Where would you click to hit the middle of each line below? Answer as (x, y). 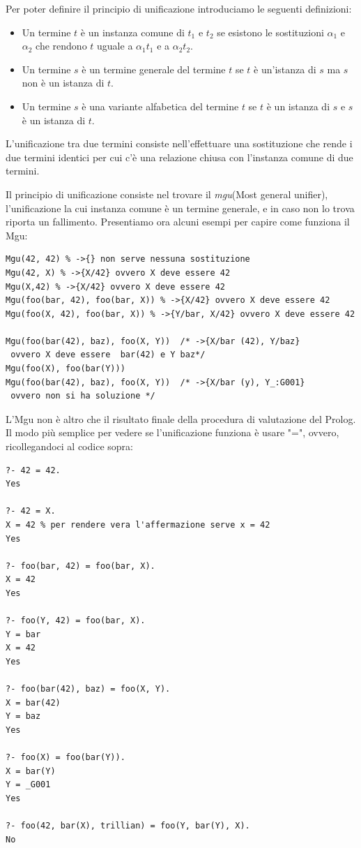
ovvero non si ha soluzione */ (83, 396)
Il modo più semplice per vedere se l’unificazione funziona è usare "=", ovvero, (172, 432)
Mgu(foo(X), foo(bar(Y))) (66, 369)
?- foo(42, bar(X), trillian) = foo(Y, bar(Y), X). (128, 826)
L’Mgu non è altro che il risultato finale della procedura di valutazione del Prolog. (181, 418)
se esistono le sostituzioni (270, 32)
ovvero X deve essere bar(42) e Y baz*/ (108, 355)
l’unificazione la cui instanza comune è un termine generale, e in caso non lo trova (180, 208)
